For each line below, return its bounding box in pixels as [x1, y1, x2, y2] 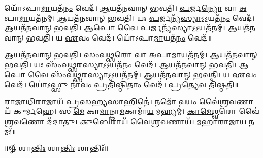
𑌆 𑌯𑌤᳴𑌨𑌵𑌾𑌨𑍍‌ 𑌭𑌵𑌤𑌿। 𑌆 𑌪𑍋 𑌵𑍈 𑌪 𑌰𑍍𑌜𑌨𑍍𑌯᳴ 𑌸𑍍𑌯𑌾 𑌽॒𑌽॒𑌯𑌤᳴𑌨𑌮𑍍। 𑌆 [4, 22, 238, 33]
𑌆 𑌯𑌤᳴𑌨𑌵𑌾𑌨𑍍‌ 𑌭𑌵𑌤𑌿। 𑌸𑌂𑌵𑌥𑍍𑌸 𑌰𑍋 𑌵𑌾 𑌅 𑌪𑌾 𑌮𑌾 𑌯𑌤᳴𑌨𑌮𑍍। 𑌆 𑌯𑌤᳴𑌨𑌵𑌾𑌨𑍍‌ [4, 49, 257, 60]
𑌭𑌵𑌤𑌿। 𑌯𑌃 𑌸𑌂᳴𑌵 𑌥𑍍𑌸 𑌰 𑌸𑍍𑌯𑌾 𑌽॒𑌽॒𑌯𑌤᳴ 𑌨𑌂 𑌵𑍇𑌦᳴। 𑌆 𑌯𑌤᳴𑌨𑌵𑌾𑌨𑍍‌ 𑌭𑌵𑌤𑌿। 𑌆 [4, 59, 249, 69]
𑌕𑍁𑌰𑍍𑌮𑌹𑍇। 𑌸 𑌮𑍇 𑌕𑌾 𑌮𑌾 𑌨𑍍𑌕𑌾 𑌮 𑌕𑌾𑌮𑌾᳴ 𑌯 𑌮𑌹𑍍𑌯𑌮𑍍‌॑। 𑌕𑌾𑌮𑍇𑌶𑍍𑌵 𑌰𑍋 [13, 106, 237, 116]
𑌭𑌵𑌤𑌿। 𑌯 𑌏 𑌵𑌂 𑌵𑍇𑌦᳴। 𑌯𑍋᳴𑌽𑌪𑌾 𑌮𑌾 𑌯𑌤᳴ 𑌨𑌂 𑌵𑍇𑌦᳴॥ [26, 32, 212, 43]
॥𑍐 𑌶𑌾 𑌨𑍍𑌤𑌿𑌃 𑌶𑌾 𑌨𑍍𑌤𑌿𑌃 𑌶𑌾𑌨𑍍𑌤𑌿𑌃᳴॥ [4, 143, 109, 153]
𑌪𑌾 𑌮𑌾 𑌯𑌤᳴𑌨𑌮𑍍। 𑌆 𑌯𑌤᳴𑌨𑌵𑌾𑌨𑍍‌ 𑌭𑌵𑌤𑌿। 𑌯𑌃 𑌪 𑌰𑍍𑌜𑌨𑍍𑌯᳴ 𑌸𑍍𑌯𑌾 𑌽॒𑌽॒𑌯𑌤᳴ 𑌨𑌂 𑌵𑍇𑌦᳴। [4, 12, 255, 23]
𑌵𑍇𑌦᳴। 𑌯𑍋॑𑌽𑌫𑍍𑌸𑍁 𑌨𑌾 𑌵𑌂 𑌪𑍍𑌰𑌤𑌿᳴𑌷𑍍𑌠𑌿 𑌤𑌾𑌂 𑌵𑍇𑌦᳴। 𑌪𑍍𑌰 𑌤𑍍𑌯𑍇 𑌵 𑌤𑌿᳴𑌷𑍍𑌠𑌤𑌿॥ [4, 79, 239, 90]
